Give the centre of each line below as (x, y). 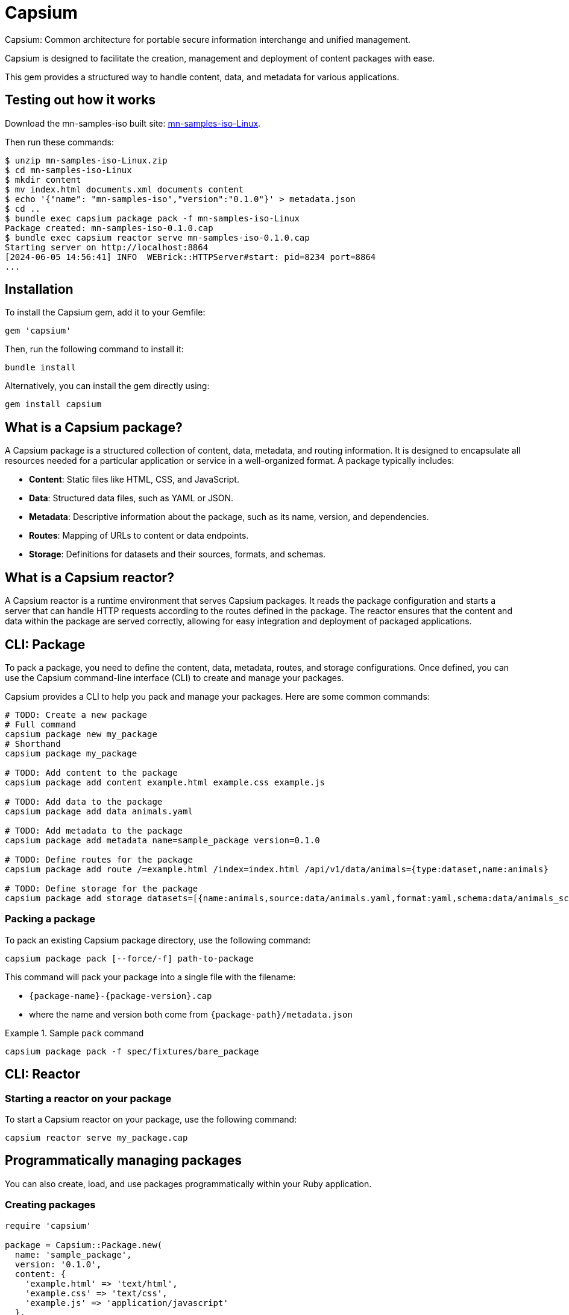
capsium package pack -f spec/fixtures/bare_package (132, 1051)
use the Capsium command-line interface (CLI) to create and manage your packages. (174, 677)
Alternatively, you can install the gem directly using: (107, 386)
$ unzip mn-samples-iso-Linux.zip (86, 160)
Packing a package (50, 919)
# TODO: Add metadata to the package (94, 830)
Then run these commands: (60, 142)
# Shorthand (33, 743)
